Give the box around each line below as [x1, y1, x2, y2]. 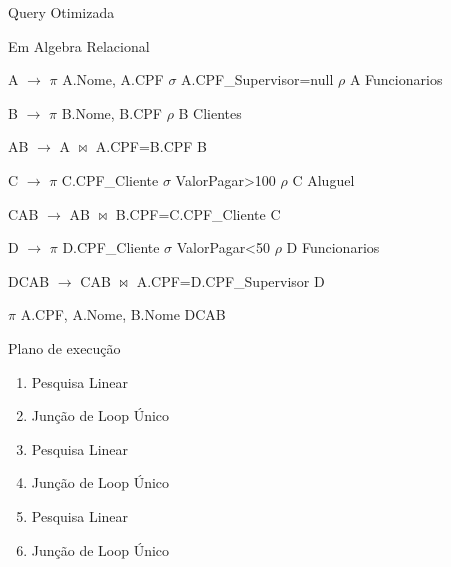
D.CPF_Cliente [62, 237, 160, 258]
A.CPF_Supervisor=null [181, 69, 334, 90]
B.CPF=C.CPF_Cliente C [115, 203, 281, 224]
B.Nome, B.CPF [61, 102, 162, 123]
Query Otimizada [8, 2, 115, 22]
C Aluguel [292, 169, 355, 190]
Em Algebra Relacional [8, 35, 150, 56]
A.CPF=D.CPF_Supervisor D [136, 270, 325, 291]
